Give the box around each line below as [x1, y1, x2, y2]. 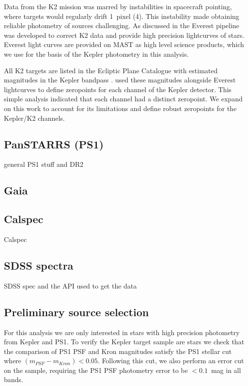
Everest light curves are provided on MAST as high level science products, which [4, 39, 244, 49]
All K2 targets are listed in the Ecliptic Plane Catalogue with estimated [4, 65, 218, 75]
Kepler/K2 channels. [4, 113, 65, 123]
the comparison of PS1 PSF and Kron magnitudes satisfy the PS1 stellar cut [4, 346, 232, 356]
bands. [4, 374, 23, 385]
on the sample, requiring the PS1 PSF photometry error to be [4, 365, 188, 375]
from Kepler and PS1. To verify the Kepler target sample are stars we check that [4, 337, 245, 347]
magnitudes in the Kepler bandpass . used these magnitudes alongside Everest [4, 75, 236, 85]
